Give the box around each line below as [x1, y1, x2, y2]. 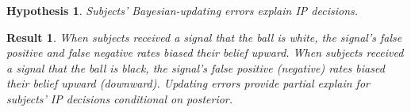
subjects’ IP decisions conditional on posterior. [6, 90, 233, 106]
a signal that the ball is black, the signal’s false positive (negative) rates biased [6, 59, 385, 76]
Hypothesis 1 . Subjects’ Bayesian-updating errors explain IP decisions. [6, 2, 359, 18]
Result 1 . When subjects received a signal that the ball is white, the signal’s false [6, 28, 402, 45]
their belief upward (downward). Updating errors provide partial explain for [6, 75, 370, 91]
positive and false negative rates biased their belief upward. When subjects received [6, 44, 404, 61]
